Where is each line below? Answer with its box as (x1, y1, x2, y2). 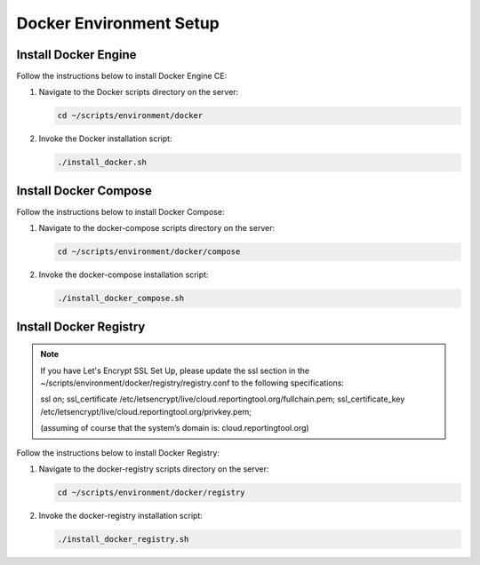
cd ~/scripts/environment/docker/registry (57, 487, 245, 497)
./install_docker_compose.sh (57, 293, 185, 304)
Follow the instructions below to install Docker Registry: (16, 447, 220, 458)
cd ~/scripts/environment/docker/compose (57, 247, 241, 257)
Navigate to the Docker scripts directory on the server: (38, 87, 239, 98)
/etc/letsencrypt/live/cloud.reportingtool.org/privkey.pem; (40, 406, 252, 417)
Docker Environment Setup (16, 13, 220, 33)
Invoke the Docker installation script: (38, 133, 172, 144)
